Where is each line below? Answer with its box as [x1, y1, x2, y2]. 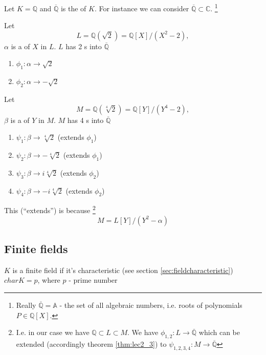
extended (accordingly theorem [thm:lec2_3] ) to [16, 339, 167, 349]
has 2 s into [65, 40, 102, 51]
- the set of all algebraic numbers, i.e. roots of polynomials [59, 300, 242, 310]
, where [37, 275, 60, 285]
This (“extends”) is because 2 [4, 203, 96, 216]
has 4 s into [67, 114, 104, 125]
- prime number [69, 275, 118, 285]
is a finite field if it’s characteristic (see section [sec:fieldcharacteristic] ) [12, 264, 233, 275]
